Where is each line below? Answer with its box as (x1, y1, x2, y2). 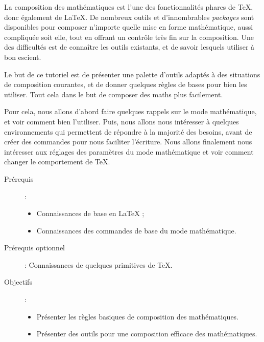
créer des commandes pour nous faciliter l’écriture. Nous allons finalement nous (4, 136, 252, 147)
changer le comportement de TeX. (4, 156, 110, 167)
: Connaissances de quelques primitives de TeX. (25, 259, 173, 270)
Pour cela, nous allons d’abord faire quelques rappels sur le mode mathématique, (4, 106, 257, 117)
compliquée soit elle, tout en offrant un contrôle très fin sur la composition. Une (4, 31, 254, 42)
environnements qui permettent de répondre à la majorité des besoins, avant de (4, 126, 252, 137)
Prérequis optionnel (4, 242, 65, 253)
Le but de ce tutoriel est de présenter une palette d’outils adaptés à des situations (4, 69, 260, 79)
